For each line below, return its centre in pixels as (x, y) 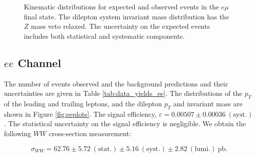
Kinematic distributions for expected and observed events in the (122, 6)
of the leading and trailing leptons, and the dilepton (83, 103)
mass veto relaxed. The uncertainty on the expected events (121, 26)
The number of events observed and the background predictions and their (116, 83)
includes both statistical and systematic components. (104, 36)
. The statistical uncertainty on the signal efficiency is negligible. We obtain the (125, 123)
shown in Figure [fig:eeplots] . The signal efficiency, (80, 114)
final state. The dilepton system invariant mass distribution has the (127, 16)
